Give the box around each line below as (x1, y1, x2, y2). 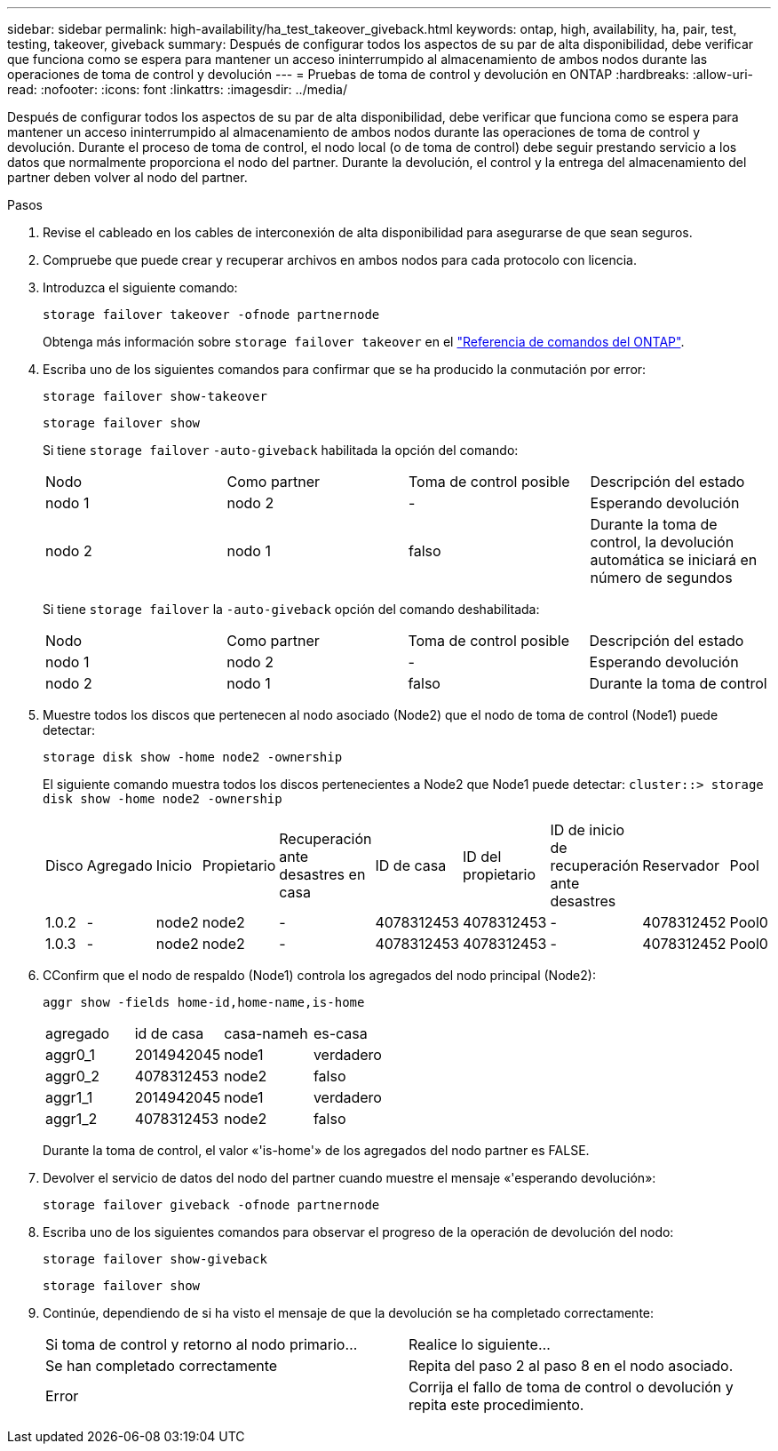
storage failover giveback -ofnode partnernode (43, 1198, 380, 1212)
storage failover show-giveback (43, 1252, 267, 1266)
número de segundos (590, 569, 733, 586)
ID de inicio (550, 821, 625, 839)
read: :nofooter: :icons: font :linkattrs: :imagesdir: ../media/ (7, 82, 347, 97)
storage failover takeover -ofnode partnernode (43, 307, 380, 322)
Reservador (642, 857, 720, 874)
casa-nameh (224, 1024, 308, 1042)
